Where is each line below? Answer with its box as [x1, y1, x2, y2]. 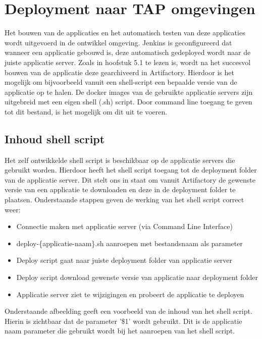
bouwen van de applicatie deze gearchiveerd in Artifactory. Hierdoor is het [5, 67, 234, 77]
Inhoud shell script [5, 131, 105, 146]
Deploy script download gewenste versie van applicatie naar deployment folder [16, 272, 258, 282]
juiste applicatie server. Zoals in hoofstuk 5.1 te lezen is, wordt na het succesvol [5, 56, 251, 67]
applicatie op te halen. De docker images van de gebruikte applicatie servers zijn [5, 86, 253, 97]
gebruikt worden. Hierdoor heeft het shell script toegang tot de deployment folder [5, 164, 257, 175]
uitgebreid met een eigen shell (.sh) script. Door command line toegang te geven [5, 96, 252, 107]
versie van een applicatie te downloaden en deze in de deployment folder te [5, 184, 236, 195]
